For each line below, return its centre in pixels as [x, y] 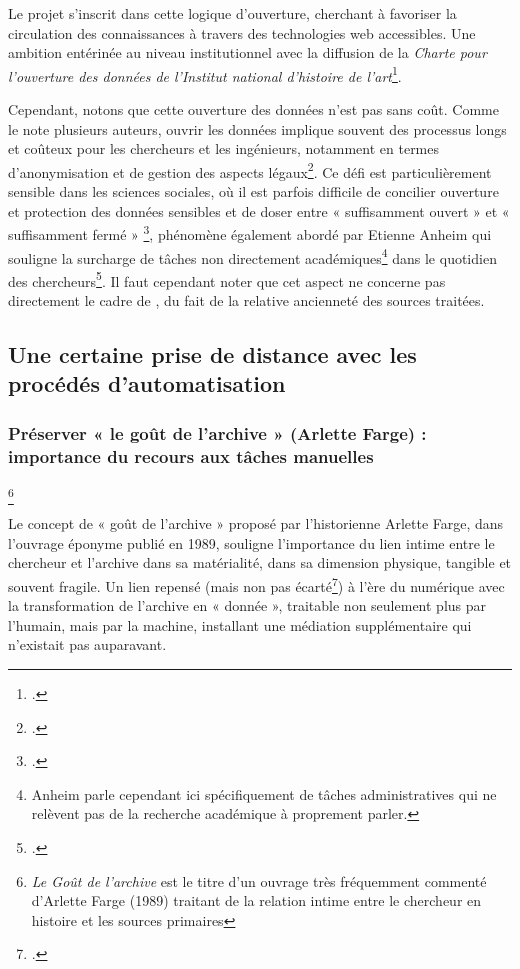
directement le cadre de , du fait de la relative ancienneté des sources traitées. [246, 300]
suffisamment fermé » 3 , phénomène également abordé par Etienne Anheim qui [250, 232]
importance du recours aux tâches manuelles [191, 455]
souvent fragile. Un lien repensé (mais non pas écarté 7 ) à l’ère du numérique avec [256, 584]
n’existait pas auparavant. [87, 644]
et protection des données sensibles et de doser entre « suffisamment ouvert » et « [259, 210]
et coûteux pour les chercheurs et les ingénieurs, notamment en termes [224, 148]
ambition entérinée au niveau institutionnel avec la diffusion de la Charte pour [247, 52]
